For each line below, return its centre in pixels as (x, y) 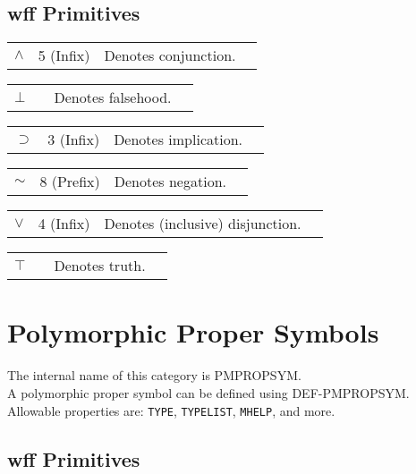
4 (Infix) (64, 224)
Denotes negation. (170, 182)
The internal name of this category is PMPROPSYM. (154, 375)
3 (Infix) (74, 140)
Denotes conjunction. (170, 55)
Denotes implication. (178, 140)
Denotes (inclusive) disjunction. (203, 224)
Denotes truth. (100, 266)
